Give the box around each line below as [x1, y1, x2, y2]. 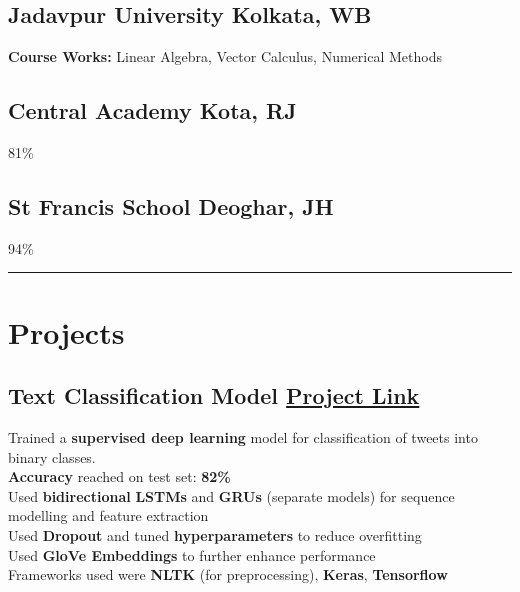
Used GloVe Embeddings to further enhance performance [8, 544, 376, 565]
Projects [8, 311, 125, 352]
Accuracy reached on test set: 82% [8, 466, 231, 487]
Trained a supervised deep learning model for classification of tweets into [8, 426, 478, 447]
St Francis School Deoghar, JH [8, 190, 334, 221]
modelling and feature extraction [8, 505, 209, 526]
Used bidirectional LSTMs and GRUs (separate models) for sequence [8, 485, 455, 506]
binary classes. [8, 446, 96, 467]
